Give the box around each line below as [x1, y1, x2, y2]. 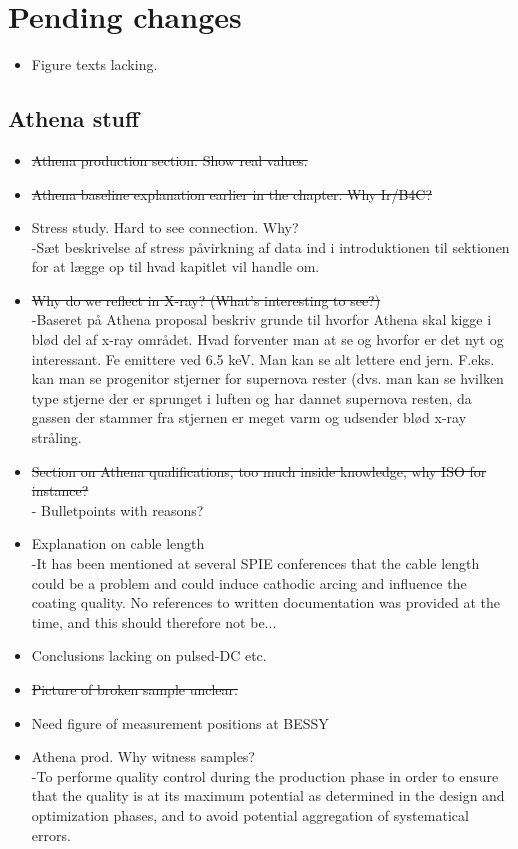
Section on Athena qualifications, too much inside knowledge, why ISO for [31, 460, 487, 481]
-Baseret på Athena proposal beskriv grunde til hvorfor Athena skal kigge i [31, 309, 492, 330]
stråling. [31, 427, 82, 448]
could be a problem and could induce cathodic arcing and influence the [31, 572, 467, 593]
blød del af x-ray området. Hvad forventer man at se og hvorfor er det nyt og [31, 329, 504, 350]
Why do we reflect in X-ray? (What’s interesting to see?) [31, 289, 381, 310]
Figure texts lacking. [31, 54, 158, 75]
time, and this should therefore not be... [31, 611, 277, 632]
